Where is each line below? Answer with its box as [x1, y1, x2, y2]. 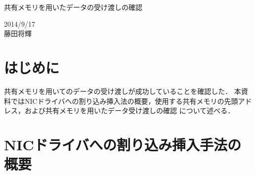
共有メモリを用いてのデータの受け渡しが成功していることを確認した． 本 [4, 86, 241, 96]
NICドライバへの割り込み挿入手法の [4, 134, 242, 154]
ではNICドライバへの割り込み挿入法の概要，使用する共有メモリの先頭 [10, 95, 238, 106]
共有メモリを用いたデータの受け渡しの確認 [4, 2, 142, 12]
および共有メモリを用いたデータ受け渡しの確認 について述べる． [24, 105, 235, 116]
